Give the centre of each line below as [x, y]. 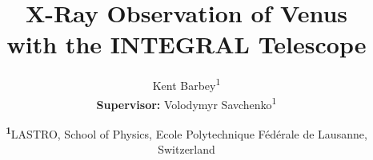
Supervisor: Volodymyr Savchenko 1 [186, 103]
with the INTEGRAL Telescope [186, 44]
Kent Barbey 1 [186, 84]
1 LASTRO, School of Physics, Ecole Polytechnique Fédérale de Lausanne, [186, 132]
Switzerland [186, 149]
